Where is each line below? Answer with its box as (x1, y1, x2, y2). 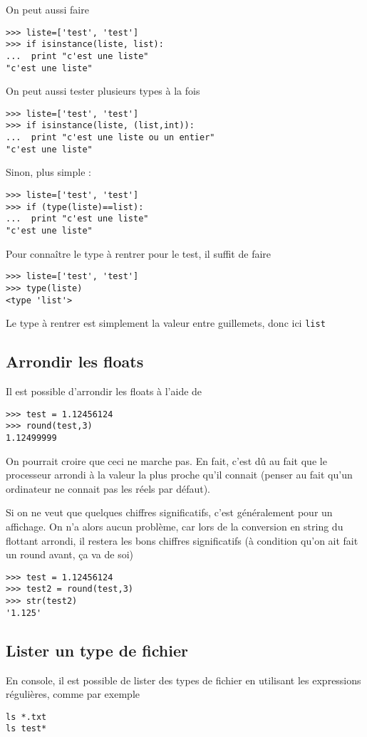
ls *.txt (6, 711, 47, 722)
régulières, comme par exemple (6, 686, 140, 701)
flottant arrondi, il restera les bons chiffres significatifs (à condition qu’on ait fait (6, 533, 358, 548)
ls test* (6, 723, 47, 734)
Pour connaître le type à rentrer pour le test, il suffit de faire (6, 246, 272, 261)
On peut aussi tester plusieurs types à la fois (6, 83, 200, 98)
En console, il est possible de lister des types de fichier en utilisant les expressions (6, 672, 361, 687)
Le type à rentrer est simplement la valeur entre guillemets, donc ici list (6, 315, 326, 330)
